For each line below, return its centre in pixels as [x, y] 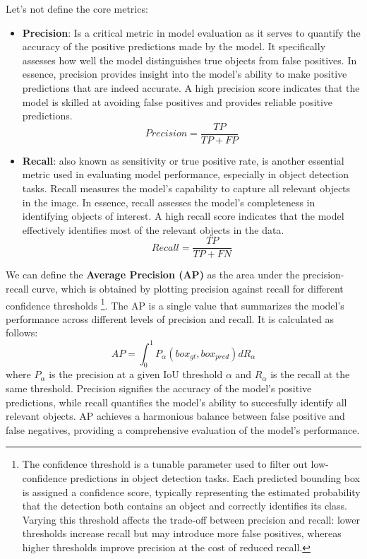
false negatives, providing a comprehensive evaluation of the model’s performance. [183, 429]
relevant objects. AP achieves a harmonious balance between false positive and [175, 416]
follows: [22, 333]
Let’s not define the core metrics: [77, 8]
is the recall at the [310, 374]
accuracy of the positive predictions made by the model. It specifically [174, 46]
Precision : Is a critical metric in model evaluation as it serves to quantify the [191, 32]
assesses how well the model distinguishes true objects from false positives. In [189, 60]
